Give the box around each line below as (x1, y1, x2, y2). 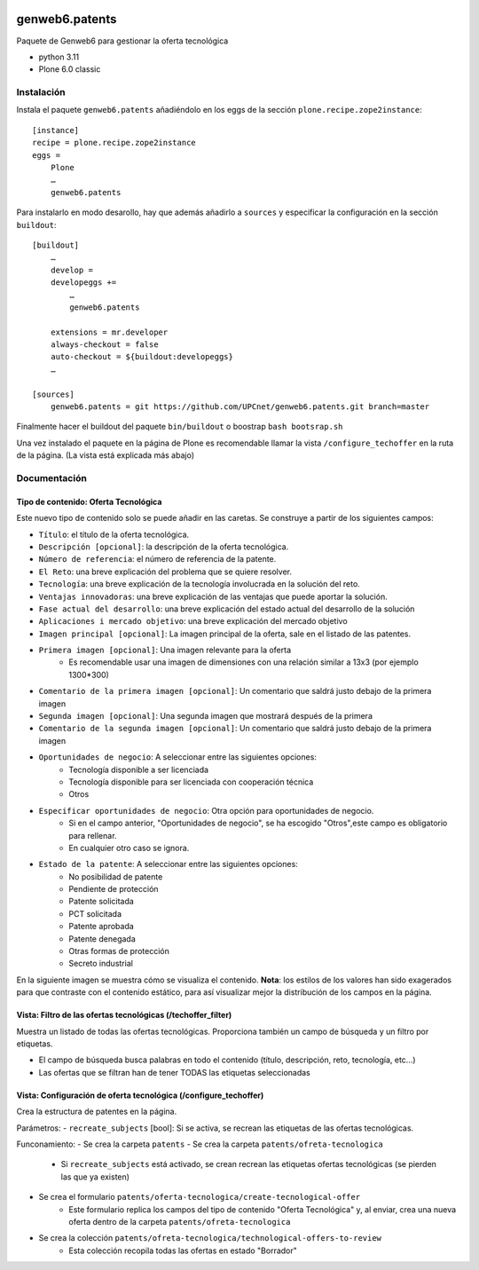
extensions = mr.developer (50, 327, 169, 337)
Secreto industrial (68, 958, 133, 969)
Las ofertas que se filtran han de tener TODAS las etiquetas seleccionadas (38, 1067, 310, 1077)
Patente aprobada (68, 921, 135, 932)
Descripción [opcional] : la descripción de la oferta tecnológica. (38, 541, 289, 552)
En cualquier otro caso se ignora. (68, 842, 190, 853)
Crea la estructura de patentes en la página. (16, 1106, 177, 1117)
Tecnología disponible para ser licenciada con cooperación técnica (68, 777, 314, 787)
